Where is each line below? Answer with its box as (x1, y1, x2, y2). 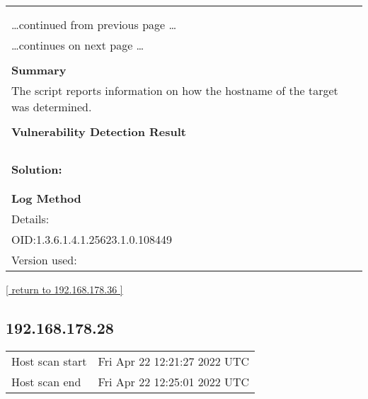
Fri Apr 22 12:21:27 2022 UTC (98, 352, 250, 369)
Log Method (11, 190, 81, 206)
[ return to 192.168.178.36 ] (6, 282, 123, 296)
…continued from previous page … (11, 16, 177, 33)
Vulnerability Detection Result (11, 123, 186, 140)
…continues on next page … (11, 37, 144, 53)
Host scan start (11, 352, 87, 369)
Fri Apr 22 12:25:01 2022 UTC (98, 373, 250, 390)
